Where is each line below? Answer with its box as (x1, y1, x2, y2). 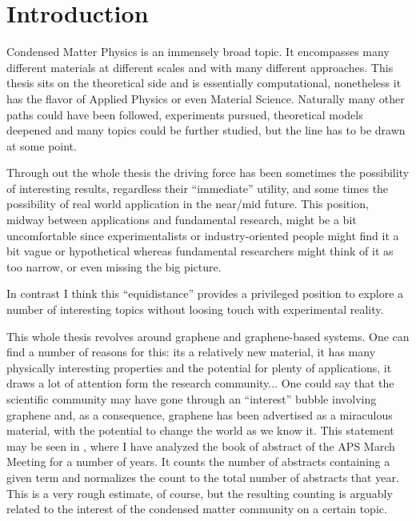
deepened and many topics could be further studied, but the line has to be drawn (6, 122, 406, 139)
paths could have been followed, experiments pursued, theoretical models (6, 106, 363, 122)
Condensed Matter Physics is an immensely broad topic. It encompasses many (6, 43, 390, 60)
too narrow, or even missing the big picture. (6, 258, 222, 275)
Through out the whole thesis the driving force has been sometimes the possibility (6, 164, 410, 181)
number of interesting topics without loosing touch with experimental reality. (6, 301, 384, 318)
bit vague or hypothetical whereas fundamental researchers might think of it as (6, 243, 394, 259)
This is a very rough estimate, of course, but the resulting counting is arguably (6, 484, 393, 501)
